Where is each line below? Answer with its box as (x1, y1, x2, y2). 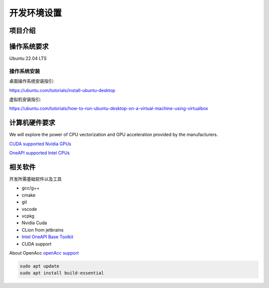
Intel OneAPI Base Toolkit (21, 234, 74, 240)
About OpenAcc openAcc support (9, 250, 79, 256)
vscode (21, 206, 37, 212)
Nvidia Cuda (21, 220, 47, 226)
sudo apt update (19, 263, 60, 269)
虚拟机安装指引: (9, 96, 42, 102)
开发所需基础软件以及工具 (9, 176, 62, 182)
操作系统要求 (9, 42, 49, 51)
